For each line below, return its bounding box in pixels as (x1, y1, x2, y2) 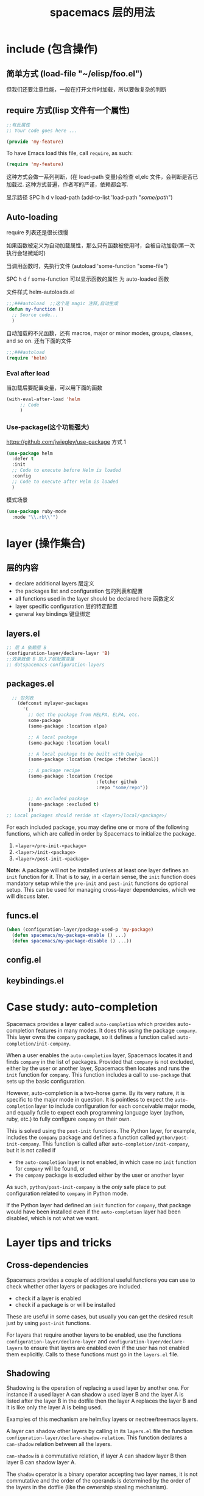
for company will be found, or (15, 1165, 85, 1172)
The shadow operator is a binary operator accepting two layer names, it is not (6, 1470, 198, 1478)
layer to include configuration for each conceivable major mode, (35, 1102, 196, 1110)
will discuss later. (6, 892, 50, 900)
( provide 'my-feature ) (6, 139, 64, 145)
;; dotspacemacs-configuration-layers (6, 662, 105, 668)
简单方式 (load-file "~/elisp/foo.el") (6, 68, 143, 79)
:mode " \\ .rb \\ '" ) (12, 514, 59, 520)
